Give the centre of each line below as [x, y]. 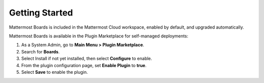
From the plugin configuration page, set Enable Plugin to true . [84, 65]
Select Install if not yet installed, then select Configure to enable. [87, 59]
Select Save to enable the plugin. [55, 72]
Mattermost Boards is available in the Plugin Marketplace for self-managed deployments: [99, 36]
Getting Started [41, 13]
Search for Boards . [40, 51]
